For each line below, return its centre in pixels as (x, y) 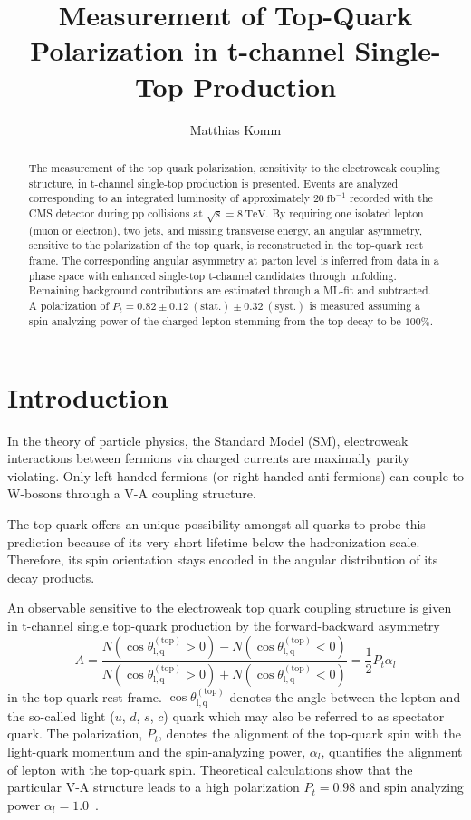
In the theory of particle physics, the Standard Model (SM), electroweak (208, 440)
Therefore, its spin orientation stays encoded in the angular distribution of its (223, 560)
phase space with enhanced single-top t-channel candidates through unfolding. (212, 275)
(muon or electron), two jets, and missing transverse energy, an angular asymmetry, (226, 230)
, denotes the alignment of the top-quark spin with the (310, 733)
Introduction (88, 396)
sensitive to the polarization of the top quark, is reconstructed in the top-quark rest (226, 245)
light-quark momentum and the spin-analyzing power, (157, 751)
